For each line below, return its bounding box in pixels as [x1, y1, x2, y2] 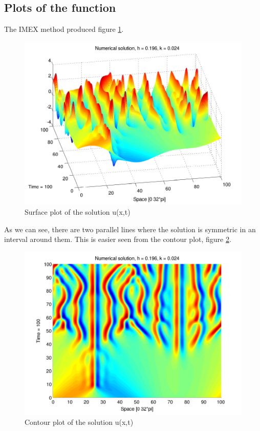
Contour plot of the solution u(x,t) [25, 417, 134, 427]
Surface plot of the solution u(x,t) [25, 207, 131, 217]
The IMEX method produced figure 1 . [4, 24, 124, 34]
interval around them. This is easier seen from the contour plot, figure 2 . [4, 234, 231, 245]
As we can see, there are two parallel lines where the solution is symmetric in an [4, 223, 256, 234]
